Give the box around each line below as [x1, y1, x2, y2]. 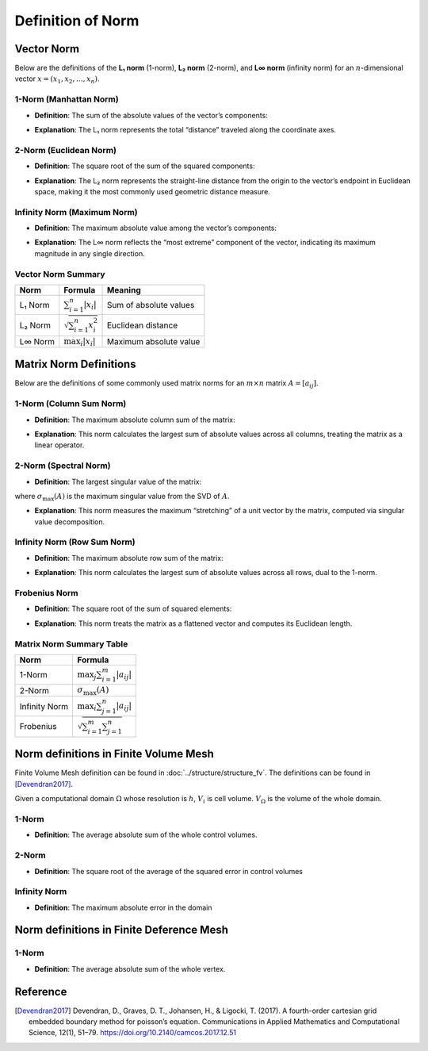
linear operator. [34, 440, 85, 450]
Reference [14, 984, 67, 999]
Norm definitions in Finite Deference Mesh [14, 923, 229, 937]
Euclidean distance [107, 320, 178, 331]
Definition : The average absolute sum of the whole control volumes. [34, 830, 258, 840]
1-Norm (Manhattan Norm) [14, 94, 119, 105]
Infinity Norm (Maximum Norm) [14, 206, 138, 217]
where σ [14, 491, 43, 501]
